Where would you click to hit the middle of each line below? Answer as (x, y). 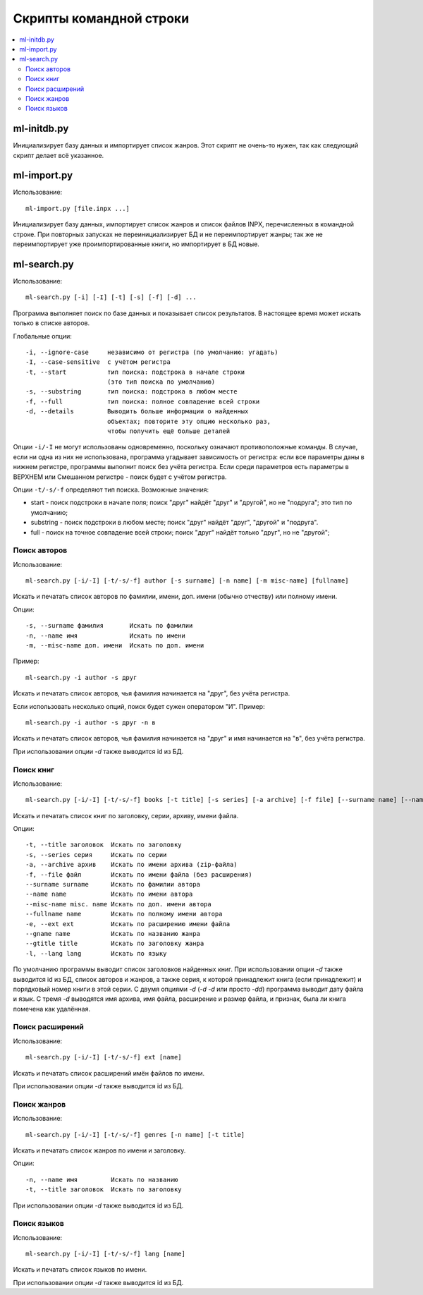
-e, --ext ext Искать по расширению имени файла (128, 924)
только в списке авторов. (51, 323)
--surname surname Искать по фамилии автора (113, 884)
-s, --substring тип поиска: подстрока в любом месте (131, 392)
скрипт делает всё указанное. (59, 155)
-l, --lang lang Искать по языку (96, 953)
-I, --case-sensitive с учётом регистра (98, 362)
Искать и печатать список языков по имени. (80, 1270)
